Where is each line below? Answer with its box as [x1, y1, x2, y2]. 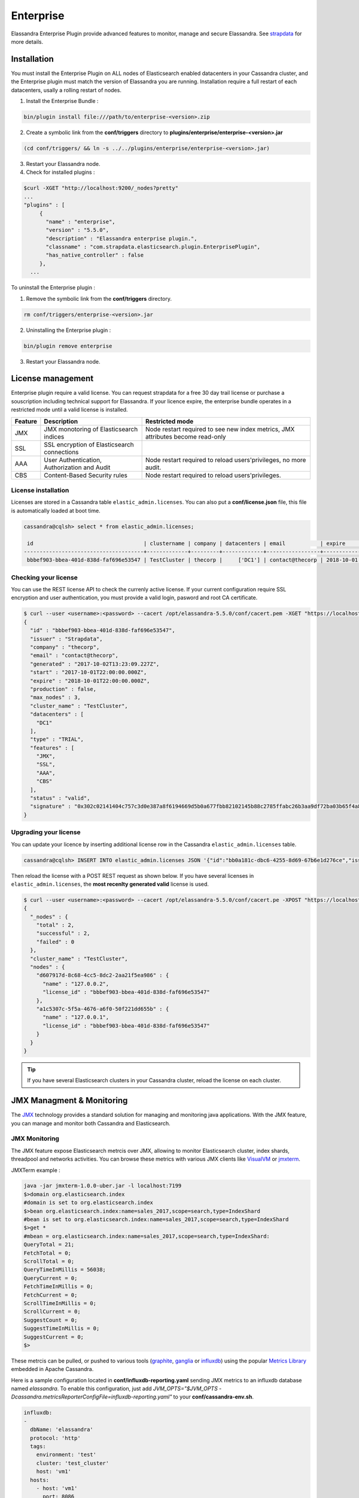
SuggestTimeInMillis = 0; [23, 1325, 100, 1332]
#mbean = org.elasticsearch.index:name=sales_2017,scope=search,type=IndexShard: [23, 1233, 270, 1240]
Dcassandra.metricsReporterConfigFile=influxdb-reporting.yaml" [11, 1393, 172, 1400]
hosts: [30, 1476, 50, 1483]
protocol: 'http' [30, 1434, 81, 1441]
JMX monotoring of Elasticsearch [44, 425, 138, 433]
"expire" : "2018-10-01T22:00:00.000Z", [30, 677, 150, 684]
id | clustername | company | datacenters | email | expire [27, 540, 346, 546]
